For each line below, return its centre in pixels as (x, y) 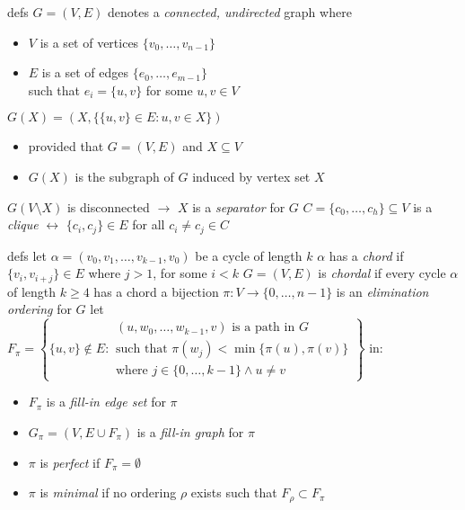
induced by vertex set (251, 176)
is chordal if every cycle (382, 273)
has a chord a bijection (156, 291)
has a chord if (366, 255)
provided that (66, 146)
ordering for (39, 309)
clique (23, 224)
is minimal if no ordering (108, 492)
